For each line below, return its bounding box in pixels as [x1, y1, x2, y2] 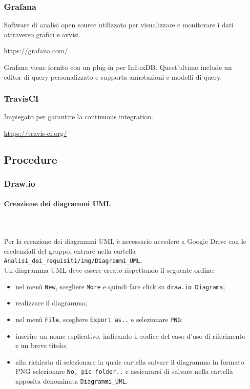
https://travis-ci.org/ [4, 128, 67, 138]
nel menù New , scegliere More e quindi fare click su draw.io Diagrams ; [15, 281, 225, 291]
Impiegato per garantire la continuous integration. [4, 111, 153, 122]
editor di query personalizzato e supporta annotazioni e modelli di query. [4, 71, 222, 82]
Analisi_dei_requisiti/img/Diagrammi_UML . [4, 255, 143, 265]
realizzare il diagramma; [15, 298, 87, 308]
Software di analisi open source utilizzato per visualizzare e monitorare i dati [4, 20, 234, 30]
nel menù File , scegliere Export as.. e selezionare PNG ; [15, 314, 183, 324]
